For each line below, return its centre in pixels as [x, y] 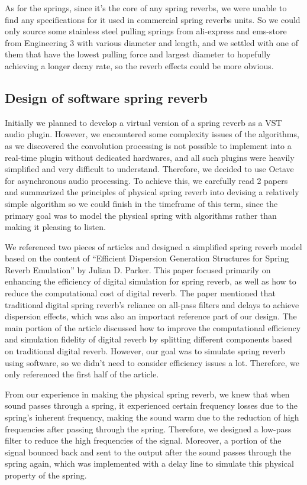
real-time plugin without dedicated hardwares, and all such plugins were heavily [150, 157]
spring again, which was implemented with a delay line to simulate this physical [149, 463]
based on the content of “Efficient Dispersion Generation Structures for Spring [147, 258]
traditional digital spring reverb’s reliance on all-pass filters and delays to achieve [152, 304]
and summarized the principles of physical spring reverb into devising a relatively [152, 192]
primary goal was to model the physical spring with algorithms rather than [141, 215]
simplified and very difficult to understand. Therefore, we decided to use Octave [149, 169]
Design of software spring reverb [106, 97]
